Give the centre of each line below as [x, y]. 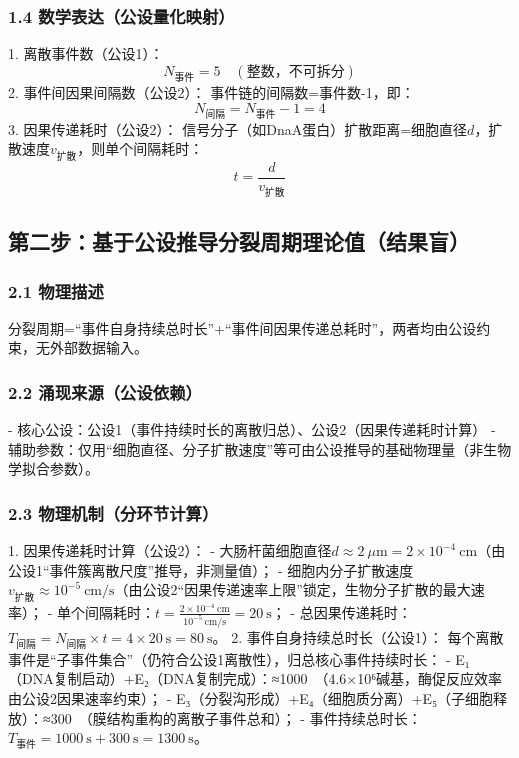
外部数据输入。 [98, 347]
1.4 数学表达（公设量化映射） [121, 15]
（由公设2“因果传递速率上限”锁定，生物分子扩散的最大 [292, 589]
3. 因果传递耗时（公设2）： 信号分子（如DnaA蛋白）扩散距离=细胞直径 [238, 128]
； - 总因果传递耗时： [341, 611]
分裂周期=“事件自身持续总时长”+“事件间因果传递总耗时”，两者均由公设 [242, 327]
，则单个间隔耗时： [140, 148]
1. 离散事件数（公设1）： [86, 53]
